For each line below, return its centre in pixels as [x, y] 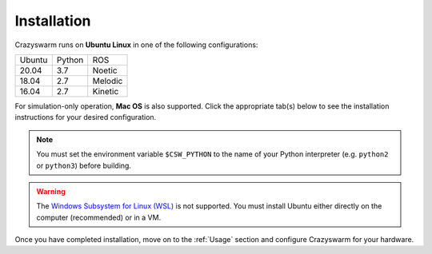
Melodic [108, 81]
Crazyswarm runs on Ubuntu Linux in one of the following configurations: [136, 45]
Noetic [105, 70]
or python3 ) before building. [84, 165]
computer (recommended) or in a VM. [99, 217]
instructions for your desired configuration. [86, 117]
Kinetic [106, 91]
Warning [51, 191]
